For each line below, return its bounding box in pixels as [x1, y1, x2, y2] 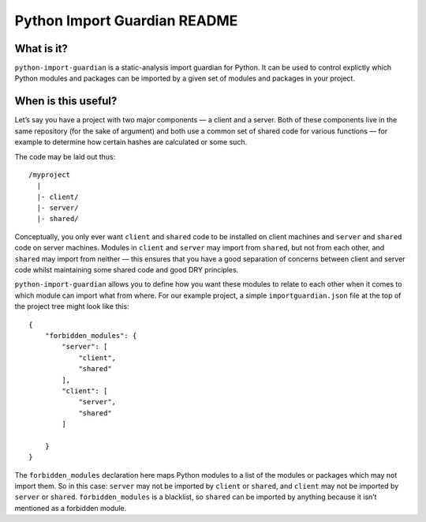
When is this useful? [14, 95, 118, 108]
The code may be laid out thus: [14, 152, 116, 161]
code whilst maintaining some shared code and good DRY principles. [14, 265, 239, 275]
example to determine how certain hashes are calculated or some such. [14, 137, 248, 147]
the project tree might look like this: [14, 302, 129, 311]
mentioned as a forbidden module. [14, 503, 127, 513]
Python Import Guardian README [14, 12, 238, 29]
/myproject [28, 170, 71, 179]
